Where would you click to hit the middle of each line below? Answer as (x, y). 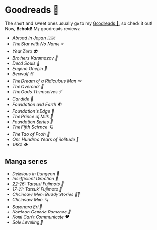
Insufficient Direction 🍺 (35, 178)
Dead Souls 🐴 (26, 63)
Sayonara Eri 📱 (27, 207)
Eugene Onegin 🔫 (29, 68)
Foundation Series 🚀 (32, 122)
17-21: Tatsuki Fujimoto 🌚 (37, 189)
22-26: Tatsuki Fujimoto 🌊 (38, 184)
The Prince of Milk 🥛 (32, 116)
